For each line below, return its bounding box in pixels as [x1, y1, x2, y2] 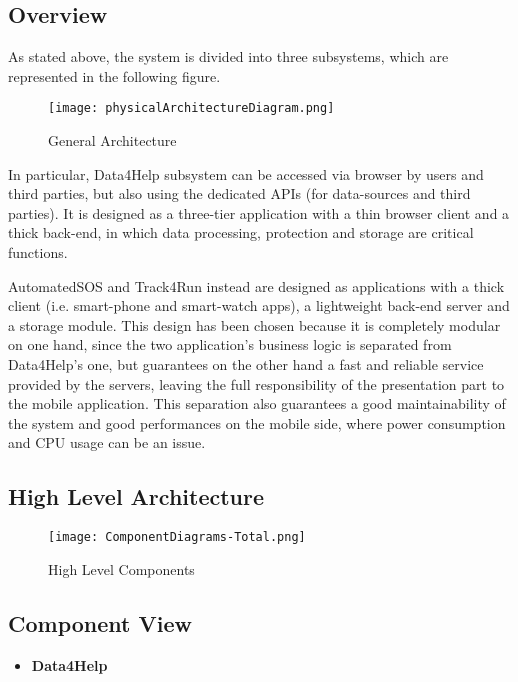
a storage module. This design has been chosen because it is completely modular [8, 314, 501, 335]
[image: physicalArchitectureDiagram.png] [48, 101, 335, 116]
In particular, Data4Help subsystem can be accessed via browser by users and [8, 163, 484, 184]
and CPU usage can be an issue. [8, 432, 206, 453]
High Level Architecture [8, 481, 265, 512]
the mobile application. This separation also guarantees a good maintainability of [8, 393, 506, 414]
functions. [8, 242, 68, 263]
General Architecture [48, 130, 177, 151]
